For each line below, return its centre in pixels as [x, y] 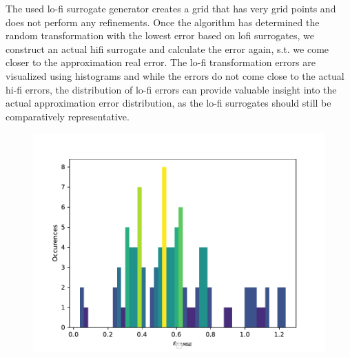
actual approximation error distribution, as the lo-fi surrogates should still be [168, 103]
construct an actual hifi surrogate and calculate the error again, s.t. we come [167, 48]
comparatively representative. [68, 116]
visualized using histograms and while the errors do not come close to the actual [175, 75]
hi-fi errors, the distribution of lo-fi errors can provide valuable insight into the [171, 89]
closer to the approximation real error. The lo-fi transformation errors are [161, 62]
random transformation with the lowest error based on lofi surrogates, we [160, 35]
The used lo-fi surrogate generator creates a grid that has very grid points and [171, 8]
